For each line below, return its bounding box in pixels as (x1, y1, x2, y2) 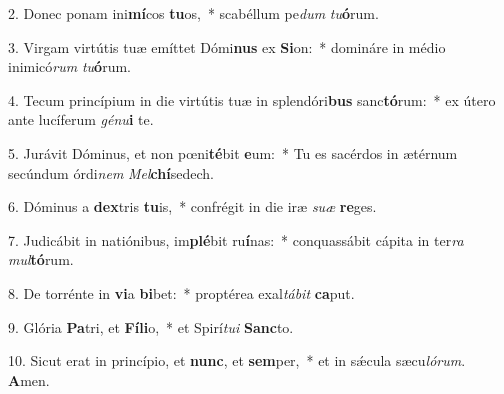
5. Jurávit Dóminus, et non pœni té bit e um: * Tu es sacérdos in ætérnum (8, 142, 458, 163)
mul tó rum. (8, 249, 74, 270)
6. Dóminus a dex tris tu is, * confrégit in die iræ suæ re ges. (8, 196, 377, 217)
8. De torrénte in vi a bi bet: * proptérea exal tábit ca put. (8, 282, 355, 303)
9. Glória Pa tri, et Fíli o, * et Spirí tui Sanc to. (8, 316, 294, 337)
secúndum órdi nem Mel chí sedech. (8, 162, 214, 183)
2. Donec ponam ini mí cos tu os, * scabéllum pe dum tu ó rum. (8, 3, 379, 23)
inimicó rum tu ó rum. (8, 56, 131, 77)
